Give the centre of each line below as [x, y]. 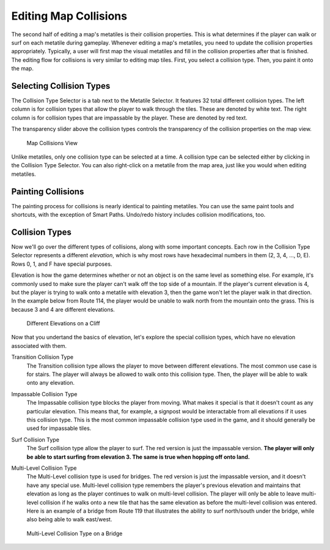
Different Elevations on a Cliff [63, 323]
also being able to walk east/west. [69, 519]
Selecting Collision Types [61, 86]
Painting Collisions [48, 191]
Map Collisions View [52, 143]
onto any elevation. [50, 383]
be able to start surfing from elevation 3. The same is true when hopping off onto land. [138, 457]
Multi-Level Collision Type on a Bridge [75, 533]
